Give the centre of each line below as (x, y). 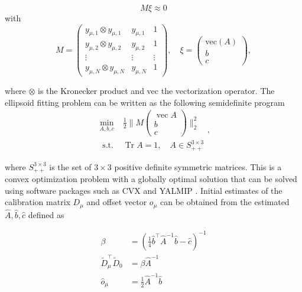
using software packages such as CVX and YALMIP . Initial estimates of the (144, 190)
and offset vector (117, 202)
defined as (46, 214)
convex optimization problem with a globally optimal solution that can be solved (151, 179)
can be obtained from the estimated (225, 202)
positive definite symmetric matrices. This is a (198, 166)
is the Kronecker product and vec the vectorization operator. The (156, 91)
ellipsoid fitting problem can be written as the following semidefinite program (145, 102)
